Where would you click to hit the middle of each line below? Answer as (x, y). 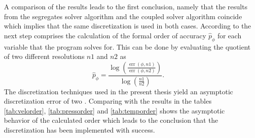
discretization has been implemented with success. (80, 130)
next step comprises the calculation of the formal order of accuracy (105, 35)
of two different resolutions (44, 56)
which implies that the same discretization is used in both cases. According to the (127, 26)
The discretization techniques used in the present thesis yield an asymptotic (119, 91)
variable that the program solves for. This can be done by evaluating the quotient (127, 46)
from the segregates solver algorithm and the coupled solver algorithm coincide (123, 16)
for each (229, 35)
